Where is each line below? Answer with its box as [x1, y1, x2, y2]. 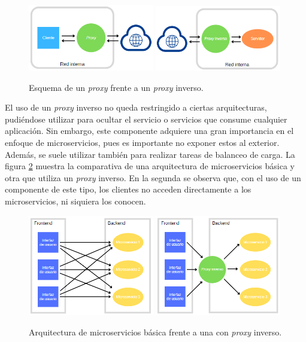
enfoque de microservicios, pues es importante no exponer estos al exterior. [5, 136, 280, 149]
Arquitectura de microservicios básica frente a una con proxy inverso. [29, 326, 282, 338]
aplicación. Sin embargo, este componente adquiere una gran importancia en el [5, 124, 294, 137]
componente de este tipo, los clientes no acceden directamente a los [5, 183, 252, 196]
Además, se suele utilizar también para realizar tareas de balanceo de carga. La [5, 148, 295, 160]
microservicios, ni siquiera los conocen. [5, 194, 146, 207]
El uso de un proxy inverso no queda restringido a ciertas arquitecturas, [5, 101, 267, 114]
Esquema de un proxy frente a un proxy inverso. [29, 81, 204, 93]
